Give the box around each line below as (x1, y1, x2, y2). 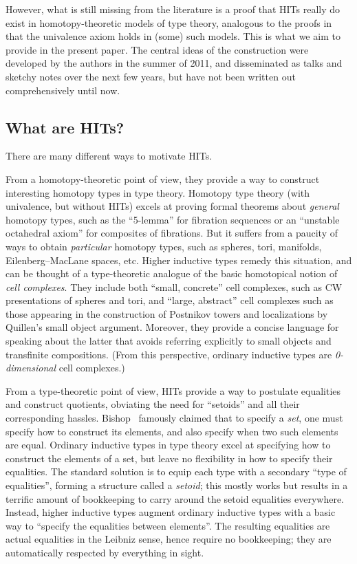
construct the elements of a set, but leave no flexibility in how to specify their (6, 451, 333, 465)
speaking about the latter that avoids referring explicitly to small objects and (6, 334, 332, 348)
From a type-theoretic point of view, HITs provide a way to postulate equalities (6, 383, 341, 398)
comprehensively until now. (6, 83, 120, 97)
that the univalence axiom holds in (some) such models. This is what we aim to (6, 29, 340, 43)
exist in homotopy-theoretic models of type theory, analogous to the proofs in (6, 15, 332, 30)
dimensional (6, 360, 56, 375)
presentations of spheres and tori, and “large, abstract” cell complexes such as (6, 293, 334, 307)
